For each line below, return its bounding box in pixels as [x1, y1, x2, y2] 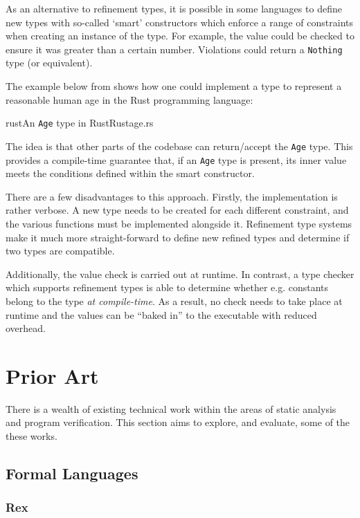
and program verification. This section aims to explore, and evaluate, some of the [6, 415, 350, 429]
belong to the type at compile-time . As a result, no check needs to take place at [6, 293, 343, 308]
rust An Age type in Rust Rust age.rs [6, 115, 154, 130]
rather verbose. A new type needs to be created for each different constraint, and [6, 203, 349, 217]
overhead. [6, 321, 46, 335]
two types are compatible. [6, 243, 115, 258]
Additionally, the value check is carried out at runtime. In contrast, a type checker [6, 266, 354, 281]
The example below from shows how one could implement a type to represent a [6, 79, 342, 93]
